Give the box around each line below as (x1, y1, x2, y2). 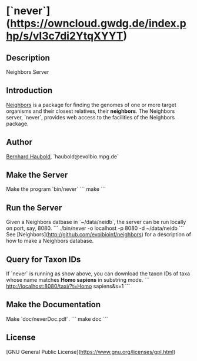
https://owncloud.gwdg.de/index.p (10, 17, 186, 30)
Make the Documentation (6, 300, 101, 310)
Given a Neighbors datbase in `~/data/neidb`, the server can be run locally (6, 219, 186, 226)
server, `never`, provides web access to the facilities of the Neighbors (6, 113, 175, 121)
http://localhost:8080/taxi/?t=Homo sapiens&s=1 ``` (6, 282, 131, 290)
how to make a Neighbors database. (6, 238, 94, 245)
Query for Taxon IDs (6, 254, 81, 264)
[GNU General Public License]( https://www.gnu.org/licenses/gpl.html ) (6, 348, 176, 355)
